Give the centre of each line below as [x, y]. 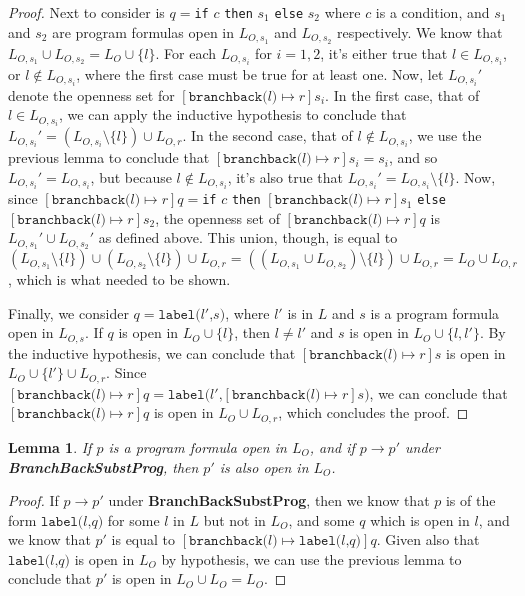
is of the [470, 500]
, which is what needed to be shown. [119, 279]
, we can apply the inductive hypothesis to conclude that [233, 114]
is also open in [264, 466]
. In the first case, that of [402, 94]
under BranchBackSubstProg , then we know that [269, 500]
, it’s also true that [285, 176]
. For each [186, 52]
